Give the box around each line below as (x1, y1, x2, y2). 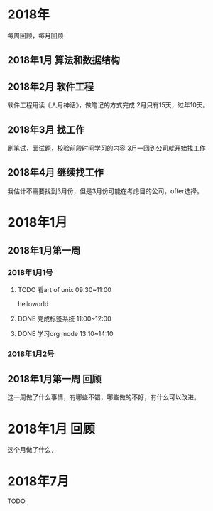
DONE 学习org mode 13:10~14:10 (17, 329, 114, 338)
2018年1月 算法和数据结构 (7, 54, 121, 66)
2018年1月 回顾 (7, 421, 96, 437)
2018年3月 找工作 (7, 124, 85, 136)
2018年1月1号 (7, 268, 53, 278)
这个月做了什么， (7, 446, 58, 454)
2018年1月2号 (7, 349, 55, 359)
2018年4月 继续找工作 (7, 166, 104, 178)
